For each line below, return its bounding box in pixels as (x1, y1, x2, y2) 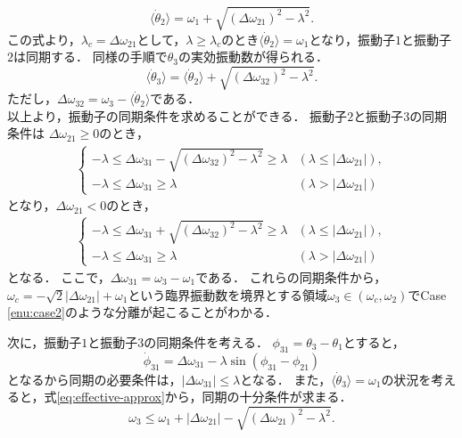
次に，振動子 (7, 332, 82, 351)
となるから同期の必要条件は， (7, 369, 182, 388)
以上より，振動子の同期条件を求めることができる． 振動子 (7, 106, 348, 125)
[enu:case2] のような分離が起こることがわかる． (7, 303, 278, 321)
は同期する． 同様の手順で (13, 47, 168, 66)
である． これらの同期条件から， (195, 267, 387, 286)
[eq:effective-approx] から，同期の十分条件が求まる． (56, 387, 352, 406)
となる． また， (240, 369, 332, 388)
